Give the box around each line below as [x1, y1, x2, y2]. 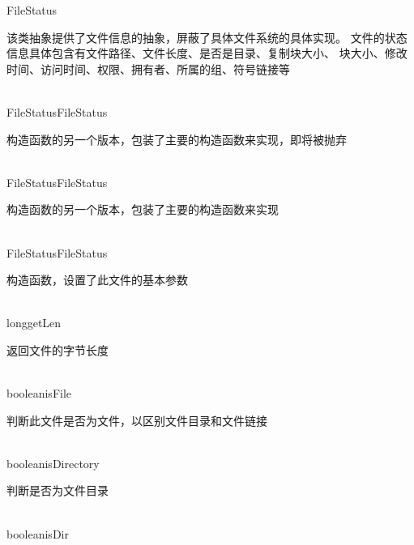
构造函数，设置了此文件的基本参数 [6, 271, 188, 288]
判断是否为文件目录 [6, 482, 109, 499]
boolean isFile [6, 385, 72, 402]
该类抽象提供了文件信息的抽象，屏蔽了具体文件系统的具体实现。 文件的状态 [6, 28, 408, 45]
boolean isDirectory [6, 454, 100, 471]
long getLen [6, 314, 62, 331]
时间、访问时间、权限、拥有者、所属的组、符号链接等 [6, 60, 290, 77]
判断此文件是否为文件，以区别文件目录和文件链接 [6, 411, 267, 428]
